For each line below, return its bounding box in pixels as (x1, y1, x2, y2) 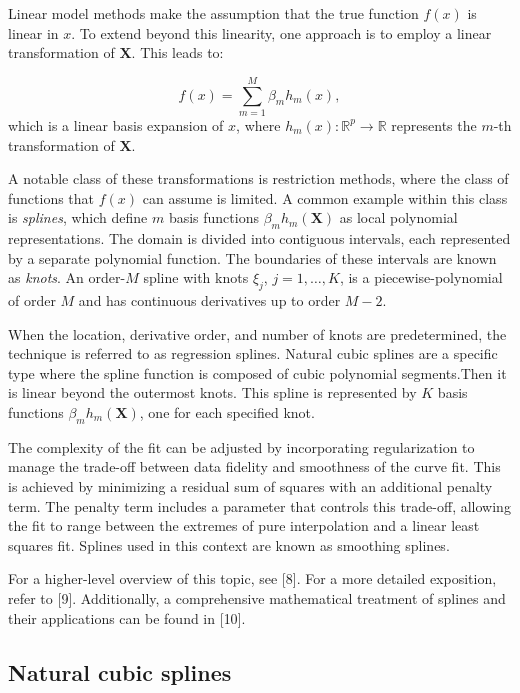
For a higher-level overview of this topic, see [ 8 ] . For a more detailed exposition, (8, 568, 497, 589)
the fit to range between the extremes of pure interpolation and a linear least (8, 515, 480, 536)
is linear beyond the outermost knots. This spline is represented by (8, 382, 417, 403)
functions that (8, 187, 95, 208)
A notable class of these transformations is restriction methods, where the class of (8, 168, 509, 189)
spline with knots (143, 267, 249, 288)
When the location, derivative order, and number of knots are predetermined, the (8, 323, 507, 344)
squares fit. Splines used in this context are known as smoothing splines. (8, 534, 450, 555)
